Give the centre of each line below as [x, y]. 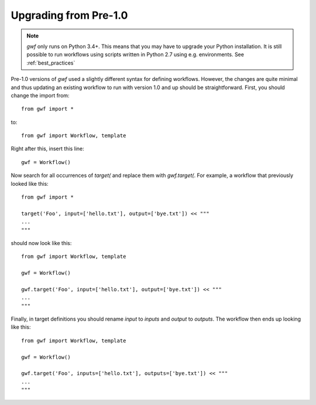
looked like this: [30, 183]
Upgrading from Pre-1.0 [69, 15]
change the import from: [40, 95]
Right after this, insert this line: [47, 149]
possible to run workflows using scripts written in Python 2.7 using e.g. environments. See [135, 55]
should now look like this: [41, 243]
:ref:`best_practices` [51, 63]
